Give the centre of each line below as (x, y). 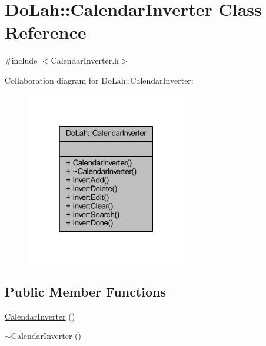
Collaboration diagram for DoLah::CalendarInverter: (99, 80)
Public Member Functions (85, 291)
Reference (46, 32)
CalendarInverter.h (85, 60)
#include (21, 60)
